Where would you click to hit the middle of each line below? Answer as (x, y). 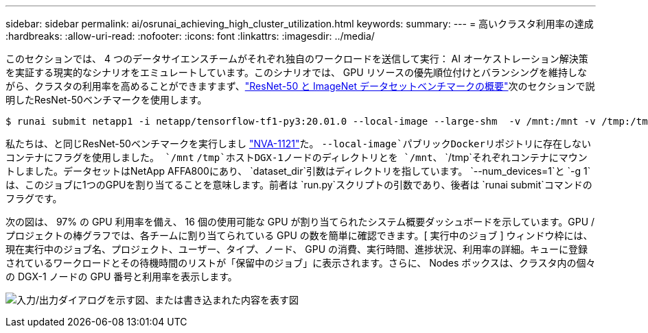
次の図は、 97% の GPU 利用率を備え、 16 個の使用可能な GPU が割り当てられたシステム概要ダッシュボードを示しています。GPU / (300, 222)
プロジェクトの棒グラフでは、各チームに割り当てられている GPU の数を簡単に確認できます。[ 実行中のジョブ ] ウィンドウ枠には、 (299, 235)
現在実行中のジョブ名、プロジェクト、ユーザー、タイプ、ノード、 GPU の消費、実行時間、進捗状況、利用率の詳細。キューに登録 (297, 249)
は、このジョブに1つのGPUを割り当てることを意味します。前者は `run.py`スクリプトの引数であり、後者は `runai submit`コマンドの (299, 185)
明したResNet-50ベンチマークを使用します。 (106, 100)
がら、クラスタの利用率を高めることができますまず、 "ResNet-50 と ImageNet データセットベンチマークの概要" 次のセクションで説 (300, 86)
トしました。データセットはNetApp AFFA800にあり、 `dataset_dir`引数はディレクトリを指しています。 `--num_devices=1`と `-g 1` (298, 171)
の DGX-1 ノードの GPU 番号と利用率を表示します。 (121, 276)
